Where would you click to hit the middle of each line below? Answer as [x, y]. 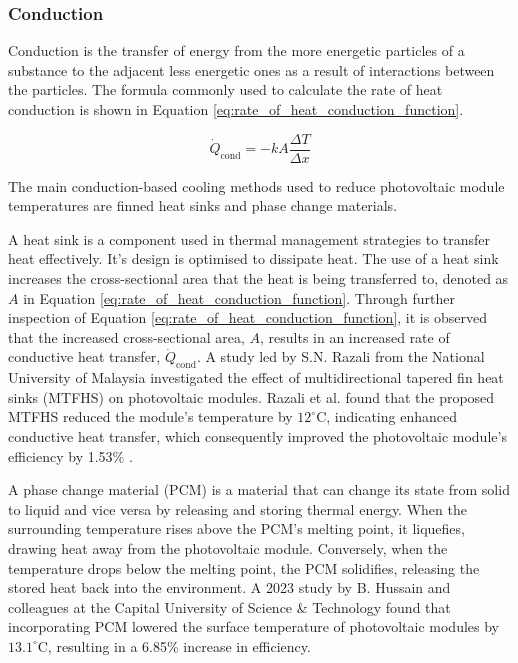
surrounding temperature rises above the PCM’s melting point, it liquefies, [236, 528]
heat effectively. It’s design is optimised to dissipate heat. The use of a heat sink [253, 258]
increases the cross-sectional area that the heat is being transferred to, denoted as [258, 278]
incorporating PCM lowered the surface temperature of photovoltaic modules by [253, 626]
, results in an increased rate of [355, 336]
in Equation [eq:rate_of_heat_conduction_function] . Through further [239, 297]
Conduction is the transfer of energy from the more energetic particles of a [236, 50]
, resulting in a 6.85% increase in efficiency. [179, 645]
